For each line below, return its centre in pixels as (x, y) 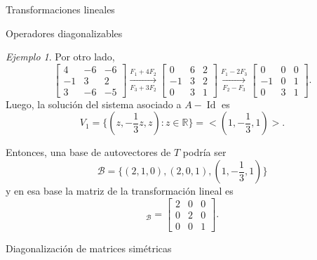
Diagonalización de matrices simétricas (89, 248)
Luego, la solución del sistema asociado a (94, 104)
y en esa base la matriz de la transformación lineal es (120, 191)
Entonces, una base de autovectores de (88, 152)
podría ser (204, 152)
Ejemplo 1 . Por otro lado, (60, 57)
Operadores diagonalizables (64, 33)
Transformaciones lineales (60, 9)
